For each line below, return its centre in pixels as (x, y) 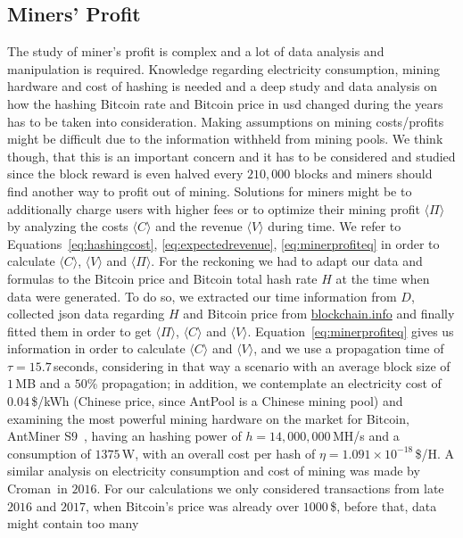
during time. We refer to (335, 226)
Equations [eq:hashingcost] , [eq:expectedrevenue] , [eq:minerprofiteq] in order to (223, 243)
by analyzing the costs (68, 226)
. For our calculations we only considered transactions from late (270, 488)
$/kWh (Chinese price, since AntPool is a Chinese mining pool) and (217, 401)
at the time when (383, 278)
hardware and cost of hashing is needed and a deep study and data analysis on (223, 86)
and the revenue (199, 226)
